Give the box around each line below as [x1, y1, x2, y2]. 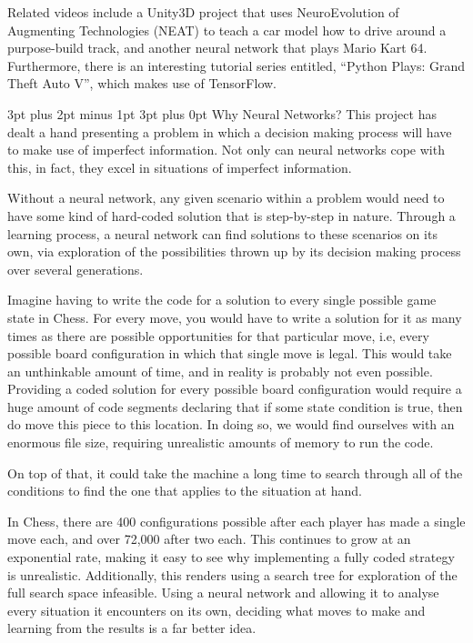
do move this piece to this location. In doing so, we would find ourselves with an [7, 415, 455, 434]
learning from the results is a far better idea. [7, 618, 257, 638]
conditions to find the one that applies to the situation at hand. [7, 481, 362, 500]
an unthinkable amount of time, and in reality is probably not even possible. [7, 361, 433, 380]
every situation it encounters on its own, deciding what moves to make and [7, 600, 426, 619]
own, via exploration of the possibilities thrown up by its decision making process [7, 242, 461, 261]
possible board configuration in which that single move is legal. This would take [7, 344, 452, 363]
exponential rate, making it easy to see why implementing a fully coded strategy [7, 548, 455, 567]
